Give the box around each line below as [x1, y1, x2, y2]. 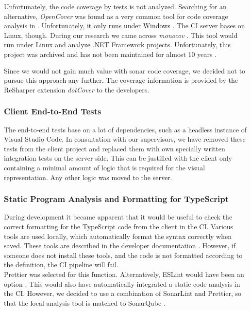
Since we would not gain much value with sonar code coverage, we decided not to [4, 65, 246, 75]
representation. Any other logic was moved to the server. [4, 172, 172, 182]
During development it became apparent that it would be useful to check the [4, 212, 233, 222]
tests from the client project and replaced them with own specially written [4, 143, 225, 153]
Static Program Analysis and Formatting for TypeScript [4, 193, 229, 205]
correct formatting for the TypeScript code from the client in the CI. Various [4, 221, 234, 231]
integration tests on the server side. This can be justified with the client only [4, 153, 232, 163]
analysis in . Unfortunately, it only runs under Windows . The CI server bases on [4, 20, 245, 31]
